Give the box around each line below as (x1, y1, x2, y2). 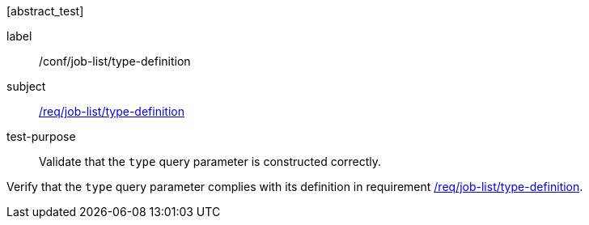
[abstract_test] (6, 4, 84, 18)
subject (6, 79, 46, 93)
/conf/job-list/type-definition (39, 54, 191, 68)
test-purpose (6, 129, 76, 143)
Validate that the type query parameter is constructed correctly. (39, 155, 382, 168)
